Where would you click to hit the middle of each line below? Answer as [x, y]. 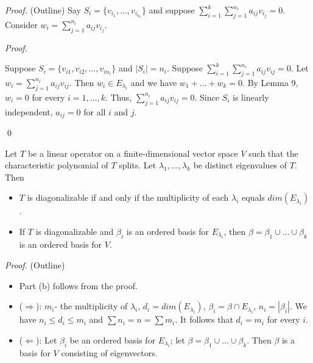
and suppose [172, 10]
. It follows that [204, 319]
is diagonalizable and [75, 231]
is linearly [251, 97]
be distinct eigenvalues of [240, 165]
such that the [273, 153]
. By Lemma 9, [270, 82]
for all [95, 111]
